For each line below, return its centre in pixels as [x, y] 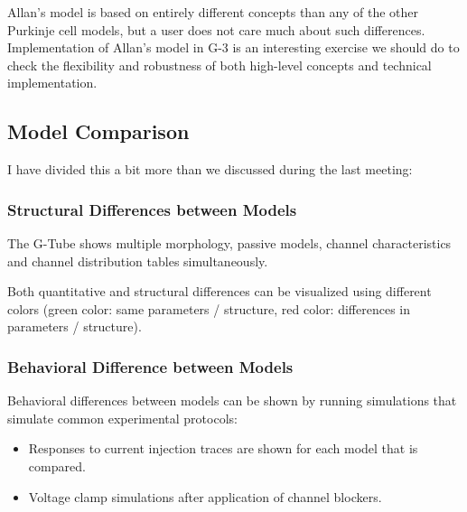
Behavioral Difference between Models [150, 366]
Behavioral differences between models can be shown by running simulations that [232, 400]
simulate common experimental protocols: [122, 418]
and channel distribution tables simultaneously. [138, 261]
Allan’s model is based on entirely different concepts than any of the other [213, 12]
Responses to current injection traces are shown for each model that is [223, 448]
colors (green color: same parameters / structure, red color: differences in [209, 308]
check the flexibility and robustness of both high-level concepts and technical [219, 65]
